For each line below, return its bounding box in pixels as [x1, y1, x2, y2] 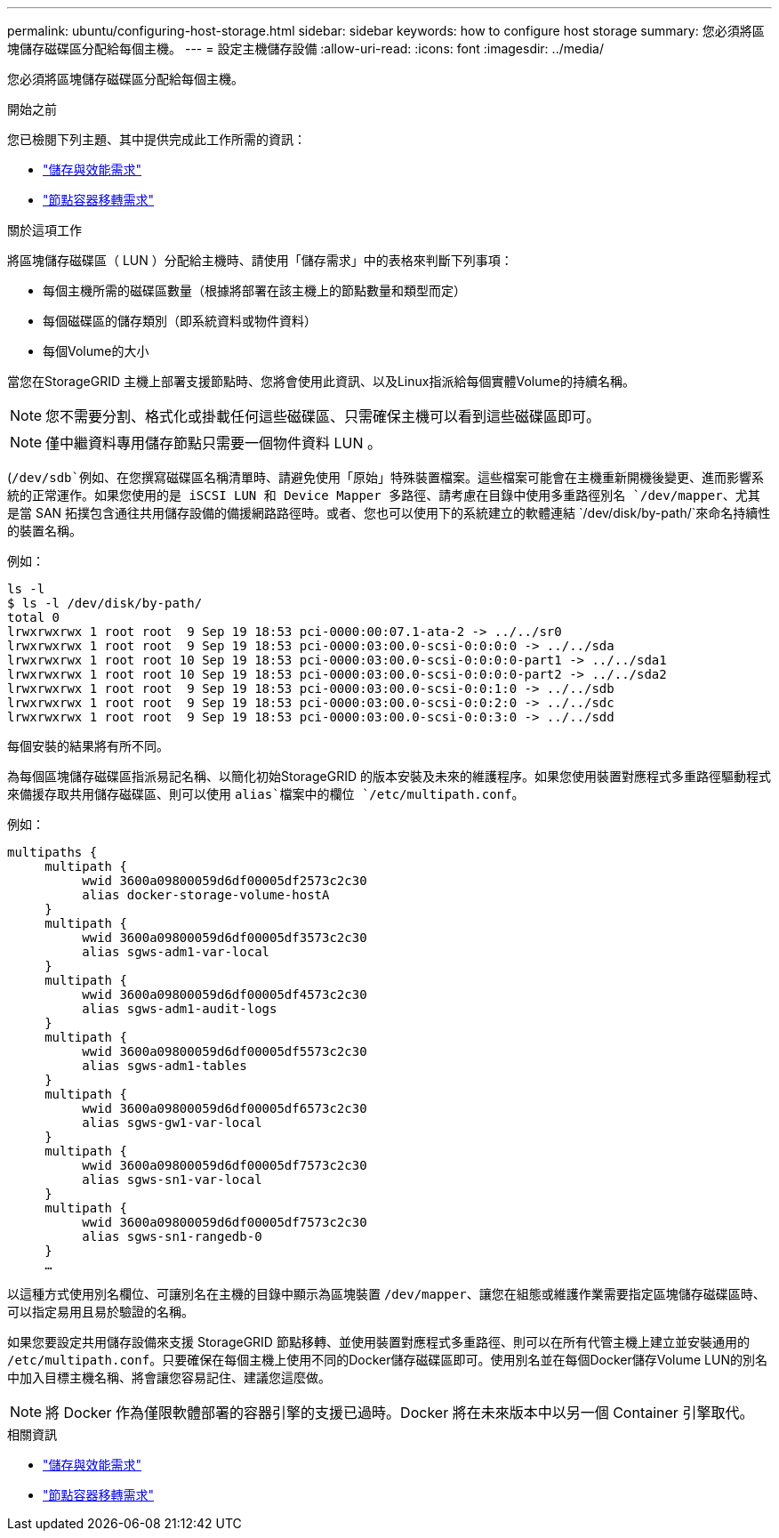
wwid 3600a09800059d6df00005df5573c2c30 [82, 1044, 367, 1059]
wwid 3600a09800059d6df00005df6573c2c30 [82, 1101, 367, 1115]
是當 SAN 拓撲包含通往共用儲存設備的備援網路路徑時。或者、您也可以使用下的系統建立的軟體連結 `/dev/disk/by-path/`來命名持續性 [7, 505, 771, 520]
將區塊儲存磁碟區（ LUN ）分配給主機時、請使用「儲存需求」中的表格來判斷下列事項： [7, 253, 513, 268]
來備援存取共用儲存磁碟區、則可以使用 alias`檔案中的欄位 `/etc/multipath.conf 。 [7, 786, 525, 801]
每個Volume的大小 [43, 343, 149, 358]
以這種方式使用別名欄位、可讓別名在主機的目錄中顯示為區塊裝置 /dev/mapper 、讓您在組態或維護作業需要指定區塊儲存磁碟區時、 [7, 1286, 766, 1301]
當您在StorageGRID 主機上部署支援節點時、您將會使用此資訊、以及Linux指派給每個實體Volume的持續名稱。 [7, 374, 635, 389]
